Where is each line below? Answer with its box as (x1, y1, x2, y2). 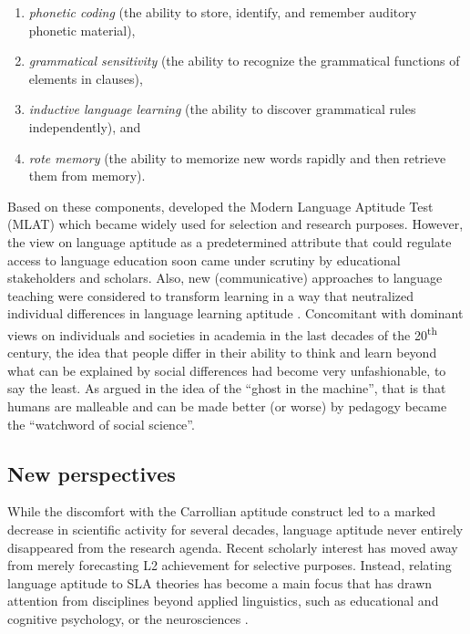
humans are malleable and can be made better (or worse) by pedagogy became (7, 396, 447, 415)
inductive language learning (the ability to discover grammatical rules (28, 99, 416, 119)
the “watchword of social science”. (7, 414, 195, 433)
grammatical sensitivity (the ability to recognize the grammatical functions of (28, 51, 460, 70)
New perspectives (7, 459, 176, 487)
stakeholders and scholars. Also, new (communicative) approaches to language (7, 268, 443, 287)
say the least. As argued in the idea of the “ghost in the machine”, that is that (7, 379, 446, 398)
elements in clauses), (28, 68, 143, 88)
